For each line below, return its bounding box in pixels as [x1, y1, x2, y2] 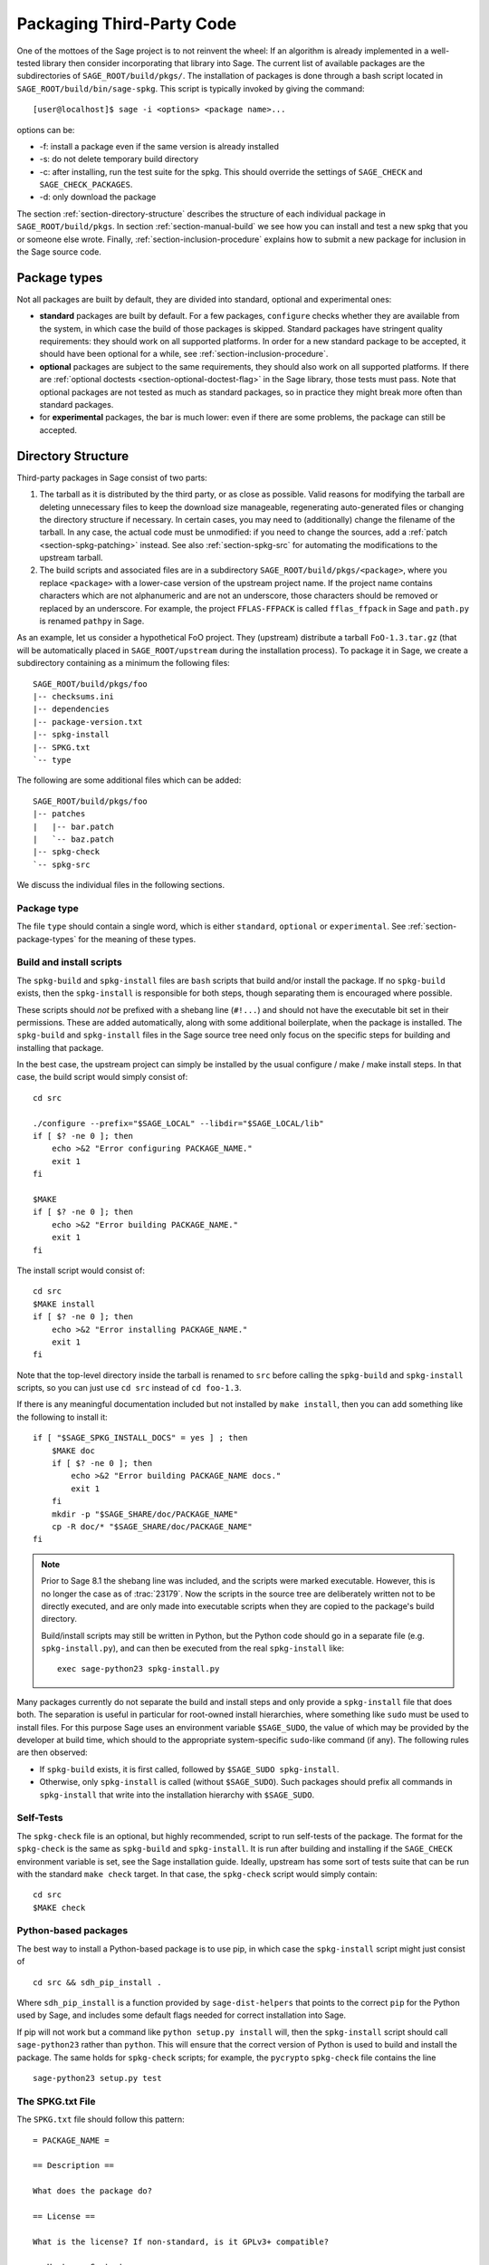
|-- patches [33, 809, 86, 819]
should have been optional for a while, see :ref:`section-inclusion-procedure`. [39, 349, 329, 360]
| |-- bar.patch [33, 821, 115, 832]
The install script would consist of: [16, 1265, 145, 1276]
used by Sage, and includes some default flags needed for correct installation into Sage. [16, 2010, 347, 2020]
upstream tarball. [39, 553, 103, 564]
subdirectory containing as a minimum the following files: [16, 658, 230, 669]
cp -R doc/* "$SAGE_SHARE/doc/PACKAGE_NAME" [51, 1521, 253, 1531]
